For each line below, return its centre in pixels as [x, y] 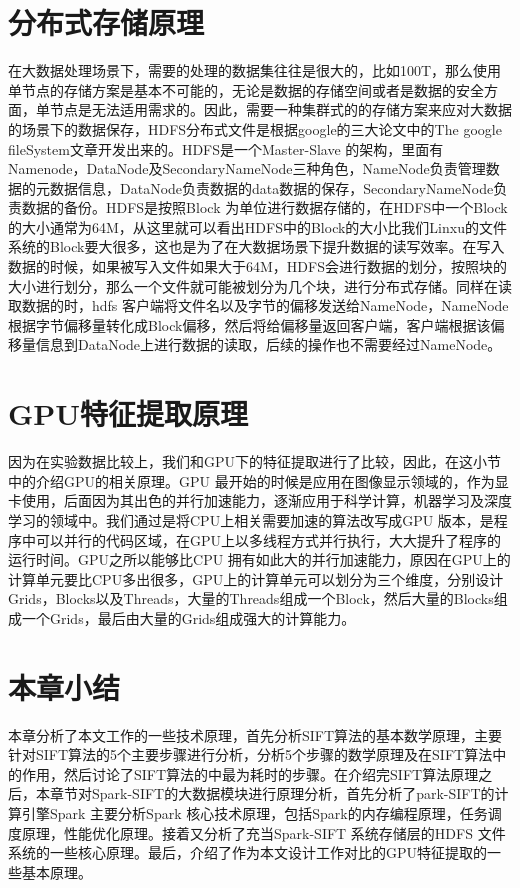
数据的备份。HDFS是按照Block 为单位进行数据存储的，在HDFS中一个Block [264, 207]
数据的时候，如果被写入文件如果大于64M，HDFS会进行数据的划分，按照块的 [257, 266]
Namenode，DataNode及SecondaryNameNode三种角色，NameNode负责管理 [247, 168]
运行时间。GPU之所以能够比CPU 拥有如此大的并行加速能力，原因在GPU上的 [259, 559]
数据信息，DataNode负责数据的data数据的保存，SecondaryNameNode [271, 187]
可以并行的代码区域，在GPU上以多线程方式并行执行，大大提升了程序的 [268, 539]
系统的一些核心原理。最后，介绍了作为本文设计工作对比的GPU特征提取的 [248, 852]
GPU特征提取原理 [128, 413]
